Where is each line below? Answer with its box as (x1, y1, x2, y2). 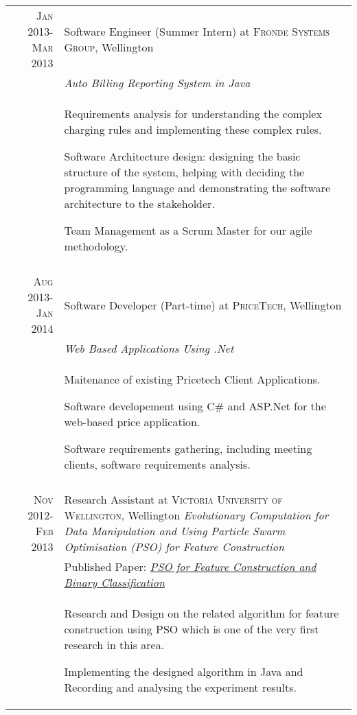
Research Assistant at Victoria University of (64, 491, 283, 507)
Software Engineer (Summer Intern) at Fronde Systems (64, 23, 330, 39)
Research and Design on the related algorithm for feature (64, 605, 339, 621)
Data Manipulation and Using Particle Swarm (64, 523, 286, 539)
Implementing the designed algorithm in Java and (64, 664, 303, 679)
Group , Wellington (64, 39, 154, 55)
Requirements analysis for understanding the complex (64, 106, 322, 121)
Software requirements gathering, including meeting (64, 441, 312, 456)
